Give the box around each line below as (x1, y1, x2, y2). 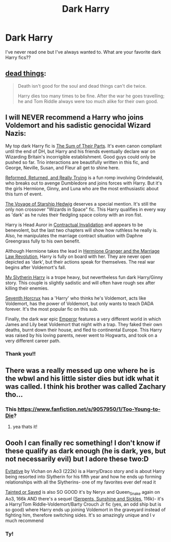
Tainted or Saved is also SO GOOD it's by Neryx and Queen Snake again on (5, 489, 160, 496)
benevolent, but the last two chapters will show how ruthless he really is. (5, 227, 158, 233)
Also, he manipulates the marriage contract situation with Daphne (5, 232, 143, 238)
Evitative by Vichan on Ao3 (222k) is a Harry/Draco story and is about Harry (5, 468, 165, 474)
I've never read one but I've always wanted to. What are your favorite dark (5, 49, 161, 55)
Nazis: (5, 129, 27, 138)
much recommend (5, 517, 44, 524)
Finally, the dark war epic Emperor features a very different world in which (5, 316, 161, 322)
